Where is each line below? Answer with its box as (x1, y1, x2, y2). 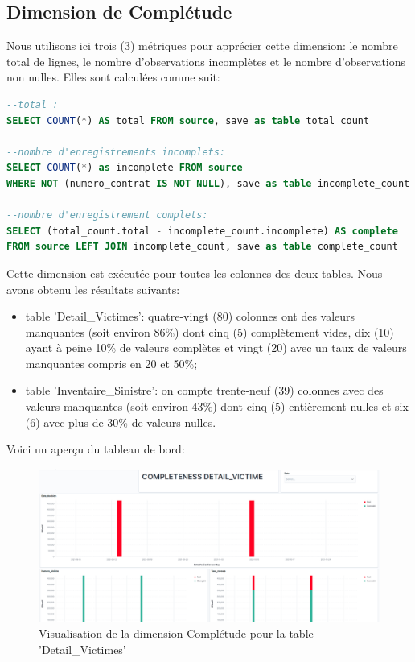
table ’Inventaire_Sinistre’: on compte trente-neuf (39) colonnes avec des (25, 382, 384, 399)
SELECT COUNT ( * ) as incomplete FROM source (6, 162, 243, 174)
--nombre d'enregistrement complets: (6, 209, 208, 221)
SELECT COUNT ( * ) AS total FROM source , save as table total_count (6, 114, 370, 126)
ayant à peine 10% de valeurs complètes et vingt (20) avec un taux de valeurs (25, 339, 407, 356)
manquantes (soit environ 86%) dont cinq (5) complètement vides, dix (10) (25, 323, 394, 340)
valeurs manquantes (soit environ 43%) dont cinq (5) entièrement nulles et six (25, 398, 409, 415)
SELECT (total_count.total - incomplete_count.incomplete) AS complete (6, 225, 398, 237)
